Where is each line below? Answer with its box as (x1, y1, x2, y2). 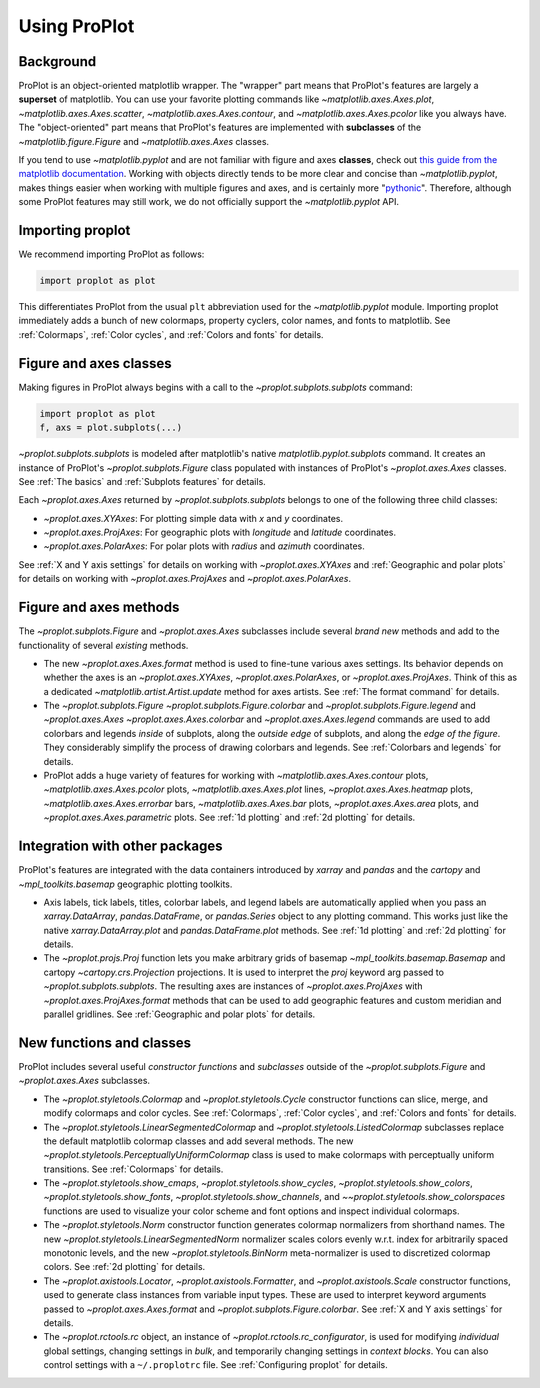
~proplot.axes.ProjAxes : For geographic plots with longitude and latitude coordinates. (43, 526, 397, 539)
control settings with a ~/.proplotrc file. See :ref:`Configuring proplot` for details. (43, 1359, 389, 1371)
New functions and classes (18, 1034, 192, 1051)
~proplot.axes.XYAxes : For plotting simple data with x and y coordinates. (43, 512, 344, 524)
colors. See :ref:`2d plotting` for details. (43, 1261, 206, 1273)
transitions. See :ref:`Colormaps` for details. (43, 1163, 224, 1175)
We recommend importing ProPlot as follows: (18, 248, 205, 260)
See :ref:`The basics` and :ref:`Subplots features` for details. (18, 475, 267, 487)
